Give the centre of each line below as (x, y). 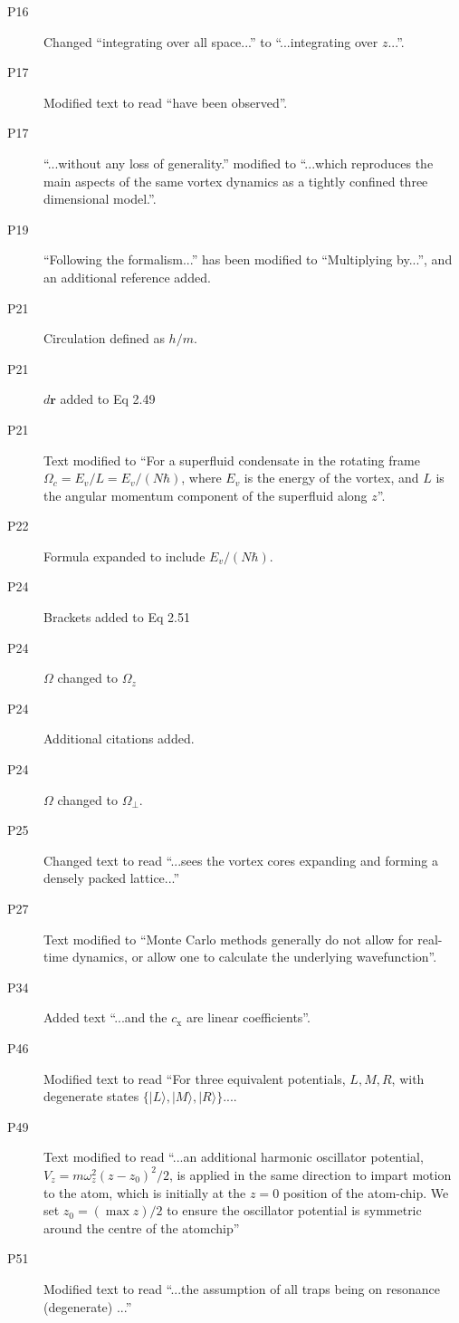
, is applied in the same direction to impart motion (310, 1174)
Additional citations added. (119, 738)
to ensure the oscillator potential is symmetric (294, 1210)
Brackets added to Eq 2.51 (117, 617)
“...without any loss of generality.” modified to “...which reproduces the (239, 163)
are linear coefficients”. (248, 1017)
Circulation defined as (104, 338)
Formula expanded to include (124, 556)
